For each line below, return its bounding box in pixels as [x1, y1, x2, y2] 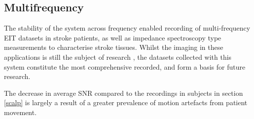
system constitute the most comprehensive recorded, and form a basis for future [4, 61, 246, 72]
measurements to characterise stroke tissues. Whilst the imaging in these [4, 42, 223, 52]
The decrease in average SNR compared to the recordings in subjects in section [4, 87, 243, 98]
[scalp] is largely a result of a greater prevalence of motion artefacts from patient [4, 97, 248, 108]
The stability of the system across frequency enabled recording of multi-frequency [4, 23, 251, 33]
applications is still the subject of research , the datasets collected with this [4, 51, 232, 62]
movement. [4, 107, 37, 117]
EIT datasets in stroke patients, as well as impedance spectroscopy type [4, 32, 221, 42]
